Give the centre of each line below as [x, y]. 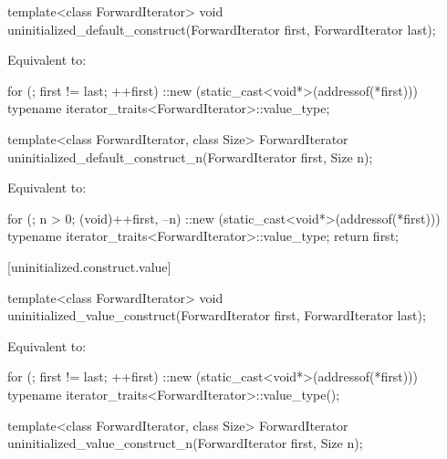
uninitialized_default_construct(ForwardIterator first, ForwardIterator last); [222, 29]
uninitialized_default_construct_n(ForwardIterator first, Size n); [190, 156]
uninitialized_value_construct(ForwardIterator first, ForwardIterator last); [217, 315]
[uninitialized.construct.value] [89, 266]
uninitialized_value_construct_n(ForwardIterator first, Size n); [185, 443]
